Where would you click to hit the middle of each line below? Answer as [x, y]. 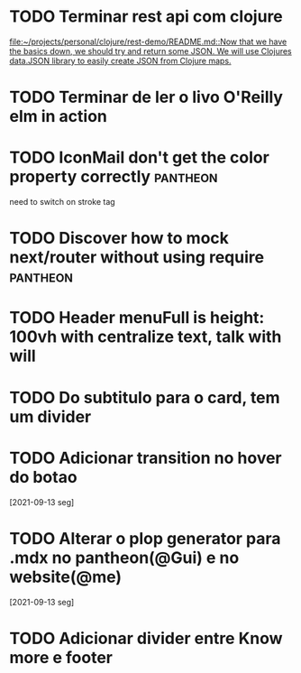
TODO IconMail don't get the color [140, 157]
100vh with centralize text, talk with [146, 337]
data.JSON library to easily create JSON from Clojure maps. [120, 60]
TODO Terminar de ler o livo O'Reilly [146, 97]
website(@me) [66, 577]
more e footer [61, 657]
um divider [50, 416]
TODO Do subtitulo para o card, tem [145, 397]
